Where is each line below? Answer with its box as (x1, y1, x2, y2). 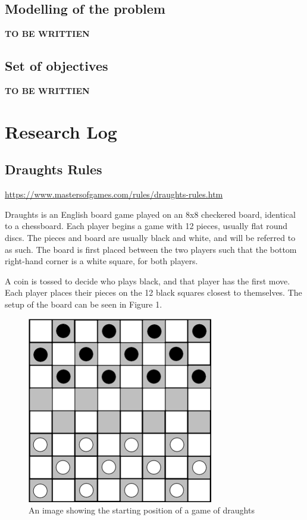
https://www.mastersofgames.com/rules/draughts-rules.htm (5, 188, 223, 201)
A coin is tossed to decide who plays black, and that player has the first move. (5, 274, 290, 287)
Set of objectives (5, 57, 108, 75)
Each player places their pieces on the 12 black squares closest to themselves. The (5, 286, 302, 299)
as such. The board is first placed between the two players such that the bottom (5, 243, 297, 255)
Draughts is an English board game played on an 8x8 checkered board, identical (5, 208, 296, 220)
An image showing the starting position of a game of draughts (29, 504, 255, 516)
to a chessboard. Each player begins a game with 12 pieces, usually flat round (5, 220, 288, 232)
